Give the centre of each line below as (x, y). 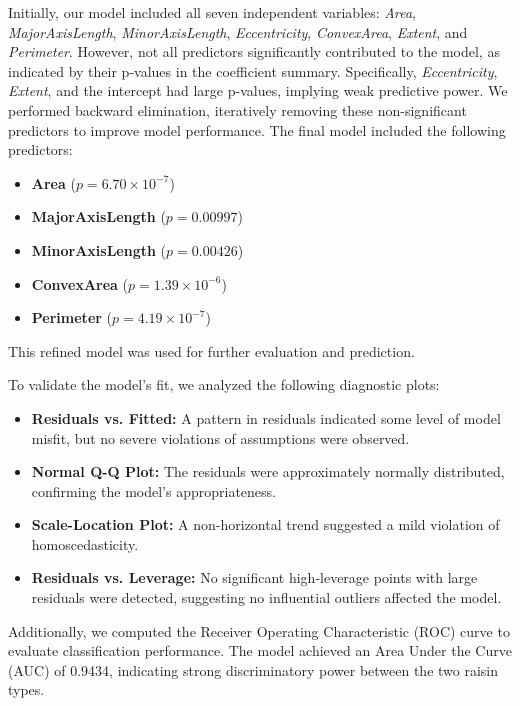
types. (26, 689)
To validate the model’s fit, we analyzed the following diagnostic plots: (224, 384)
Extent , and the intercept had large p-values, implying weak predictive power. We (258, 90)
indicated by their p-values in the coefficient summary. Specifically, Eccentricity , (253, 70)
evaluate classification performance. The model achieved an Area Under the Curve (260, 650)
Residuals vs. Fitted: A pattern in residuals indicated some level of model (266, 417)
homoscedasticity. (85, 543)
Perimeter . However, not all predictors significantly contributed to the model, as (254, 51)
